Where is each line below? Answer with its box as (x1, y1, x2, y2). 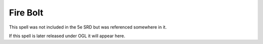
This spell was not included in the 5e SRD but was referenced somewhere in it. (9, 24, 167, 30)
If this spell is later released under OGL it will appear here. (9, 33, 125, 39)
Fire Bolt (9, 7, 43, 18)
